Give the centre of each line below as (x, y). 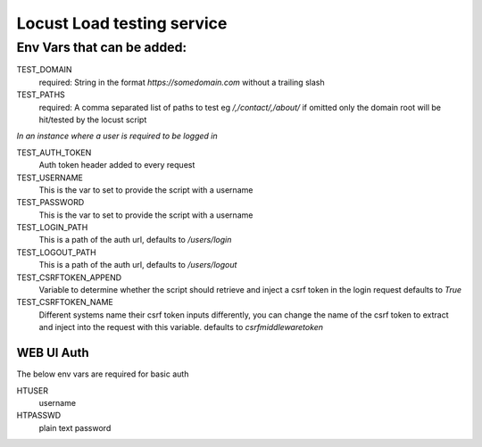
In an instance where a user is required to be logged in (117, 136)
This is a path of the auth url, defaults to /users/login (135, 240)
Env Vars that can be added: (102, 47)
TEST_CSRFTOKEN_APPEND (69, 277)
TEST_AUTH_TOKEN (54, 153)
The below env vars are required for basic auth (103, 374)
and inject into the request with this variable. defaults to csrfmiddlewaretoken (181, 327)
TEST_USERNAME (50, 178)
